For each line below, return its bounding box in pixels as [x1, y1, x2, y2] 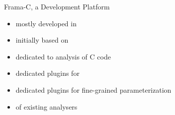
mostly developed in [15, 18, 77, 28]
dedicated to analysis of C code [15, 51, 111, 61]
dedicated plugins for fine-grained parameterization [15, 84, 172, 95]
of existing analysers [15, 101, 78, 112]
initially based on [15, 35, 69, 45]
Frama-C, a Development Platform [4, 1, 110, 11]
